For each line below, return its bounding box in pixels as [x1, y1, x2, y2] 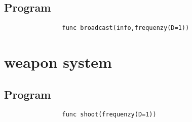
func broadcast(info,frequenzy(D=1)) [62, 24, 189, 32]
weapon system [4, 52, 112, 72]
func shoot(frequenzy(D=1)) [62, 111, 157, 118]
